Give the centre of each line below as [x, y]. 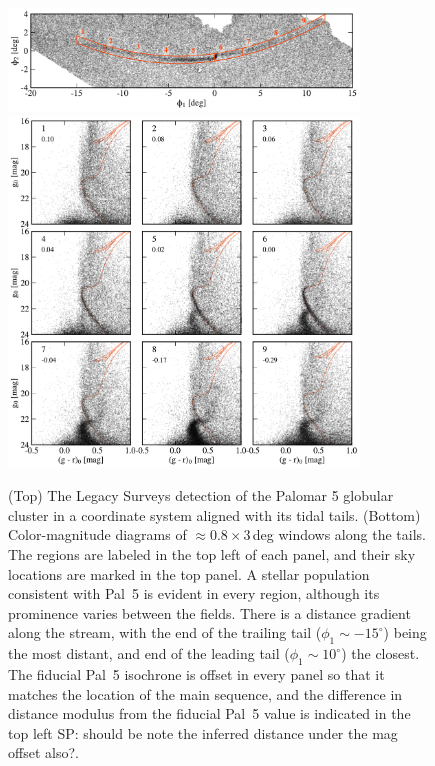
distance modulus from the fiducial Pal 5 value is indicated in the [209, 713]
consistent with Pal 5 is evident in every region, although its [194, 593]
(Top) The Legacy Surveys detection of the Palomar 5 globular [201, 495]
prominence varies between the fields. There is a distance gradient [209, 612]
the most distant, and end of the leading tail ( [149, 653]
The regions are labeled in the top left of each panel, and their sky [212, 553]
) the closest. [380, 653]
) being [405, 632]
